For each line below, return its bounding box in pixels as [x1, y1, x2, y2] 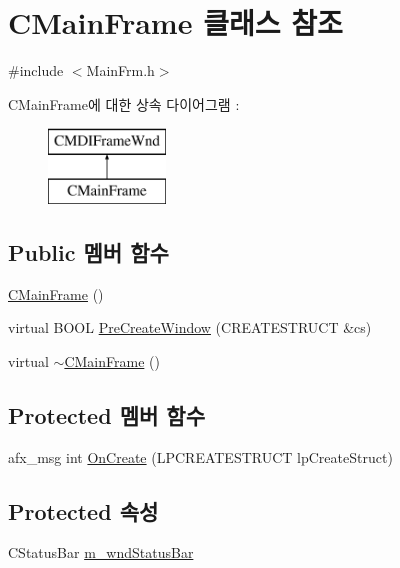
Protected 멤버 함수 [8, 399, 205, 430]
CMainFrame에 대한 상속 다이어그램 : [8, 93, 240, 114]
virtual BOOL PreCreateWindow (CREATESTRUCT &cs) [8, 317, 372, 338]
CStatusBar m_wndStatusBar [8, 542, 194, 563]
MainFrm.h [86, 60, 155, 81]
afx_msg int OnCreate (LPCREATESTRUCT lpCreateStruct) [8, 446, 393, 467]
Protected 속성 [8, 495, 159, 526]
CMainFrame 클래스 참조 [8, 2, 343, 43]
